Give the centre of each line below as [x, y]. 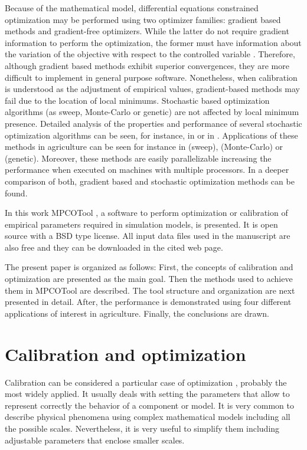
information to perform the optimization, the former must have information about [153, 42]
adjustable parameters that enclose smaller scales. [95, 440]
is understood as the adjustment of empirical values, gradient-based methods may [152, 89]
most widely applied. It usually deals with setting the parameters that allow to [147, 394]
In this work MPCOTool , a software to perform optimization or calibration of [146, 213]
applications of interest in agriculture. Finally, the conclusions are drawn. [137, 313]
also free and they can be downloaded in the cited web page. [114, 247]
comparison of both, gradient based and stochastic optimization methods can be [150, 181]
